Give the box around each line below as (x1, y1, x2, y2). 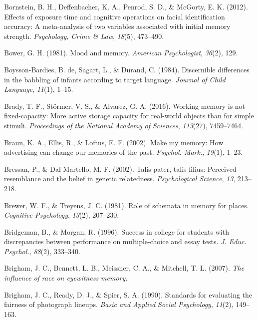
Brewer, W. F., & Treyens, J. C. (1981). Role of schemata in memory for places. (4, 200, 249, 210)
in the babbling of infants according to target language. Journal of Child (4, 74, 226, 84)
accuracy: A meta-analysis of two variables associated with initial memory (4, 21, 231, 31)
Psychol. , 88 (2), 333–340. (4, 246, 80, 256)
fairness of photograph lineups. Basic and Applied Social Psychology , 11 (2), (4, 299, 234, 310)
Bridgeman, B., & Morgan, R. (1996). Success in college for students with (4, 226, 229, 237)
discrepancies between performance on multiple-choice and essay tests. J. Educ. (4, 236, 247, 247)
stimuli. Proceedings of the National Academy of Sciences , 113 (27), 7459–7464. (4, 120, 244, 130)
